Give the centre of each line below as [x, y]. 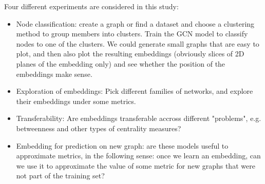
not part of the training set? [60, 176]
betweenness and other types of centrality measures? [99, 128]
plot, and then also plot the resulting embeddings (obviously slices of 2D [130, 54]
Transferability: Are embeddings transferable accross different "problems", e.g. [139, 118]
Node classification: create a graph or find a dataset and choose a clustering [135, 23]
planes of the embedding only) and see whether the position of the [121, 63]
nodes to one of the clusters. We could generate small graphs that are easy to [138, 43]
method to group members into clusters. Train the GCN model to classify [132, 34]
